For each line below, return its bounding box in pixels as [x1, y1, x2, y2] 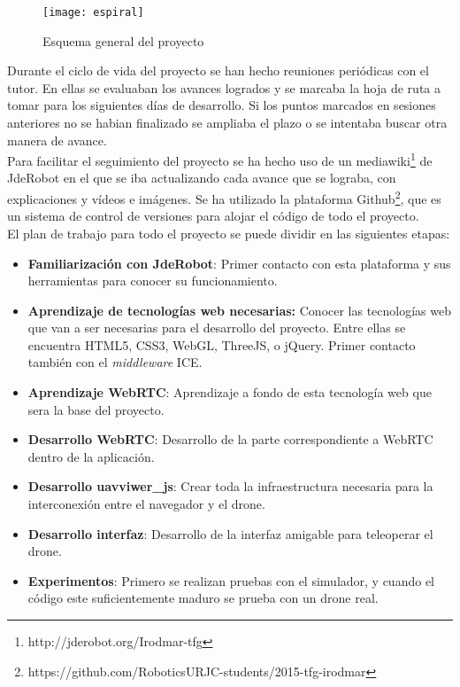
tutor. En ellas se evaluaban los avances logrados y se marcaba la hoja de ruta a [7, 78, 441, 97]
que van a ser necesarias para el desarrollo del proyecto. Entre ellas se [27, 318, 406, 337]
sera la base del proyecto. [27, 400, 165, 418]
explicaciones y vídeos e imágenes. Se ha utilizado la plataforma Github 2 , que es [7, 187, 441, 207]
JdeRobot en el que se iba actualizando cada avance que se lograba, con [7, 168, 396, 187]
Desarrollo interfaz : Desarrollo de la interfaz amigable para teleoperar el [27, 524, 433, 543]
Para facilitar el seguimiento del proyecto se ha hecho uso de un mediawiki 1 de [7, 149, 433, 169]
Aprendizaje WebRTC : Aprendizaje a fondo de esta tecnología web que [27, 383, 432, 402]
